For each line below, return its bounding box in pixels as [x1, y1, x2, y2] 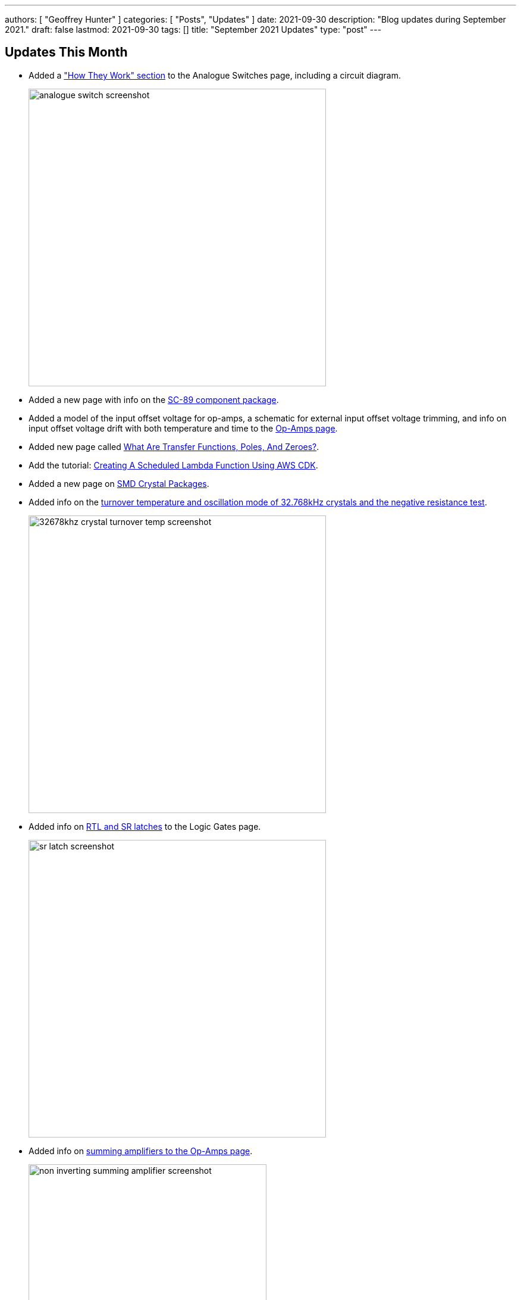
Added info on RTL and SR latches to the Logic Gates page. [29, 821, 261, 832]
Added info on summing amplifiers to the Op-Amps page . [29, 1145, 253, 1156]
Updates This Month [5, 45, 128, 60]
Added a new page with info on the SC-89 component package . [29, 394, 279, 405]
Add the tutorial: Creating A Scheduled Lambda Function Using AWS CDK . [29, 460, 318, 470]
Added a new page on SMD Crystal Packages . [29, 478, 209, 489]
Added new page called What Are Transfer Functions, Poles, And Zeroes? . [29, 441, 319, 452]
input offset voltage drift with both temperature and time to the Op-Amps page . [29, 423, 338, 433]
